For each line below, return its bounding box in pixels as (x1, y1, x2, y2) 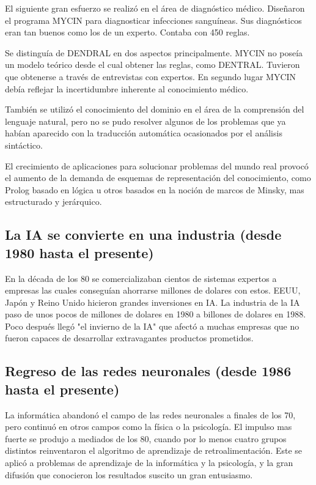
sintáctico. (5, 138, 43, 151)
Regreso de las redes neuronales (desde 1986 (5, 361, 292, 380)
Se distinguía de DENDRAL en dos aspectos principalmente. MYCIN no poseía (5, 46, 303, 59)
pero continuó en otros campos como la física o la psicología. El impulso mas (5, 420, 292, 433)
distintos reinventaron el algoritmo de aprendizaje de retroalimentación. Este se (5, 444, 303, 457)
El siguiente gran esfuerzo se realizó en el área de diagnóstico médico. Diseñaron (5, 2, 305, 14)
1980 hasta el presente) (5, 243, 154, 262)
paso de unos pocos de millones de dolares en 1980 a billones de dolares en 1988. (5, 308, 306, 320)
